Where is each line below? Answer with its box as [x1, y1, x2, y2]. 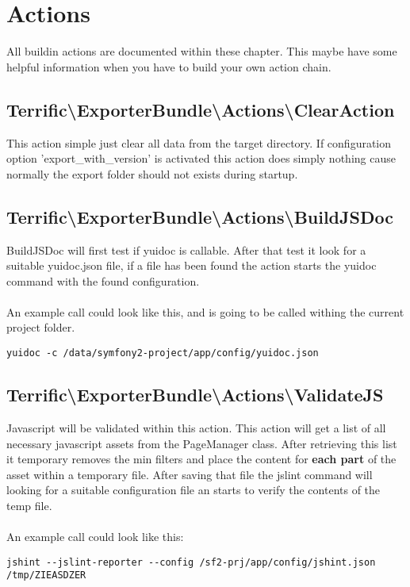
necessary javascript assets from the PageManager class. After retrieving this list [6, 435, 397, 451]
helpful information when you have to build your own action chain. [6, 58, 331, 75]
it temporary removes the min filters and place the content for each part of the [6, 451, 397, 467]
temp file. [6, 497, 52, 513]
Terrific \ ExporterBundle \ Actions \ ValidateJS [6, 382, 384, 407]
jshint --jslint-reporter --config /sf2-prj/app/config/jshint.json [6, 556, 376, 568]
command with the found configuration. [6, 272, 200, 289]
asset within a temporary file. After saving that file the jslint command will [6, 466, 373, 482]
